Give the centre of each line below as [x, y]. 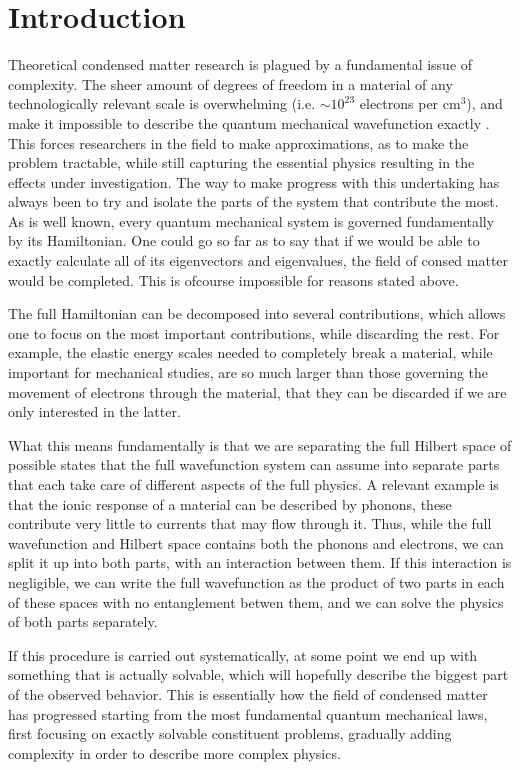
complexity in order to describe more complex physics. [174, 752]
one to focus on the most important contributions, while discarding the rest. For [254, 332]
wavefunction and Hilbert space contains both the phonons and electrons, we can [256, 542]
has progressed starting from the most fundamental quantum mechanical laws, [248, 713]
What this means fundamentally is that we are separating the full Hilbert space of [260, 444]
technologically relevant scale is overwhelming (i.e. [162, 103]
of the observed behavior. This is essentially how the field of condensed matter [248, 693]
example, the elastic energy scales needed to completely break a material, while [250, 352]
